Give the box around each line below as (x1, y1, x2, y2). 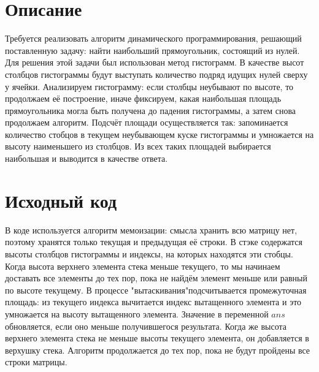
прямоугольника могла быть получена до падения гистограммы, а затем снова (5, 104, 296, 116)
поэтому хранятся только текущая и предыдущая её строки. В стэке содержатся (5, 235, 303, 248)
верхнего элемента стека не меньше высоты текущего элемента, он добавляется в (5, 332, 309, 344)
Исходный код (5, 188, 117, 213)
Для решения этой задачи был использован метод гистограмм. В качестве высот (5, 56, 304, 69)
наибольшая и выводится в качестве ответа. (5, 152, 168, 165)
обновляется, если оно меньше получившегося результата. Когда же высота (5, 319, 286, 332)
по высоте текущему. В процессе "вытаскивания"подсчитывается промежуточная (5, 283, 307, 296)
